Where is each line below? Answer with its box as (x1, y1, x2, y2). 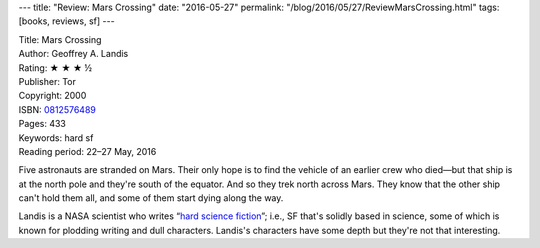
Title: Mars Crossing (18, 33, 102, 45)
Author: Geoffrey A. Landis (18, 48, 129, 60)
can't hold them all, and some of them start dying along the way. (18, 192, 284, 204)
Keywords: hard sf (18, 131, 94, 144)
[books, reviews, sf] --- (18, 15, 115, 27)
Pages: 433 (18, 118, 67, 130)
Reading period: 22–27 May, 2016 (18, 145, 157, 157)
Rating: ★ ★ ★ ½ (18, 61, 93, 74)
